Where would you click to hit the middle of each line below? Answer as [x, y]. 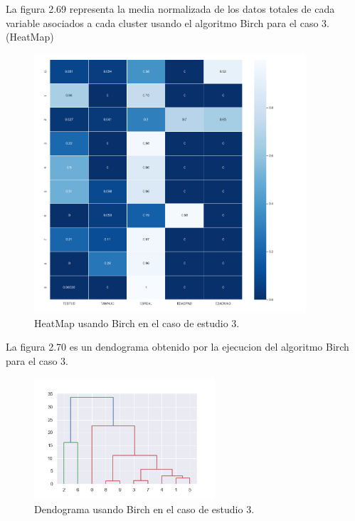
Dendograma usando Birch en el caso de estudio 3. [144, 509]
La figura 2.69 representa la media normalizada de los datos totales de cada [170, 9]
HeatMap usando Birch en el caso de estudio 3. [137, 323]
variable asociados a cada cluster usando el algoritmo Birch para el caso [162, 22]
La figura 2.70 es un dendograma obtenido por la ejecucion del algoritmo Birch [177, 347]
